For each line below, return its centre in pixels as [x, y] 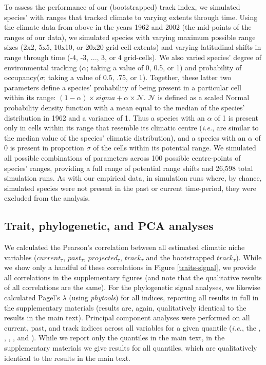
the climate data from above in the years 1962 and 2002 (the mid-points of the [128, 27]
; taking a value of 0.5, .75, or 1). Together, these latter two [138, 77]
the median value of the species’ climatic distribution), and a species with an [125, 137]
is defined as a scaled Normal [204, 97]
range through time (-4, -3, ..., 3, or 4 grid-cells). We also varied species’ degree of [133, 57]
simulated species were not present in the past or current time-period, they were [130, 188]
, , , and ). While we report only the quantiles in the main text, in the [115, 338]
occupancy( [22, 77]
